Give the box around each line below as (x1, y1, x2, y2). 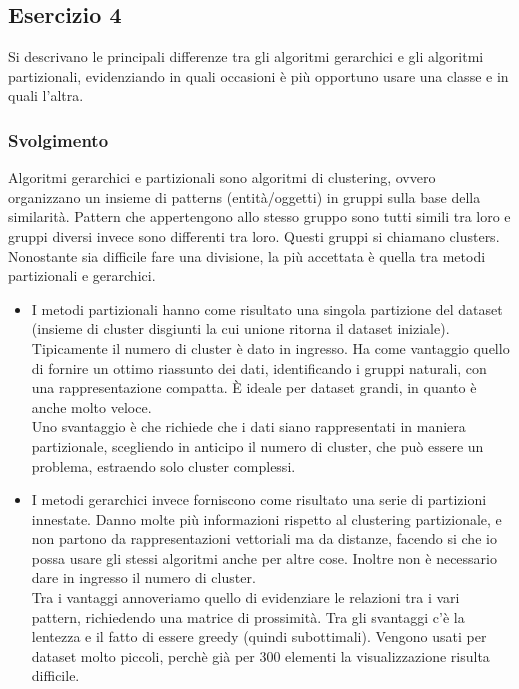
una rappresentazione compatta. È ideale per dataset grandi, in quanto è (31, 377, 477, 398)
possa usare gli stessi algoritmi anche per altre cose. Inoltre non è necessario (31, 547, 497, 568)
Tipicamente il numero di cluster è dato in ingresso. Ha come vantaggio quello (31, 337, 510, 358)
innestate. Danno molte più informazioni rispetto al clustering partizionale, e (31, 508, 502, 529)
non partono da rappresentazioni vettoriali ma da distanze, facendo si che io (31, 528, 497, 549)
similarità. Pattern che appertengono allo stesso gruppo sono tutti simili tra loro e (8, 206, 511, 227)
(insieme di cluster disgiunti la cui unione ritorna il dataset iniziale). (31, 318, 450, 339)
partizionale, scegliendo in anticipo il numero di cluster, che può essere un (31, 435, 484, 456)
